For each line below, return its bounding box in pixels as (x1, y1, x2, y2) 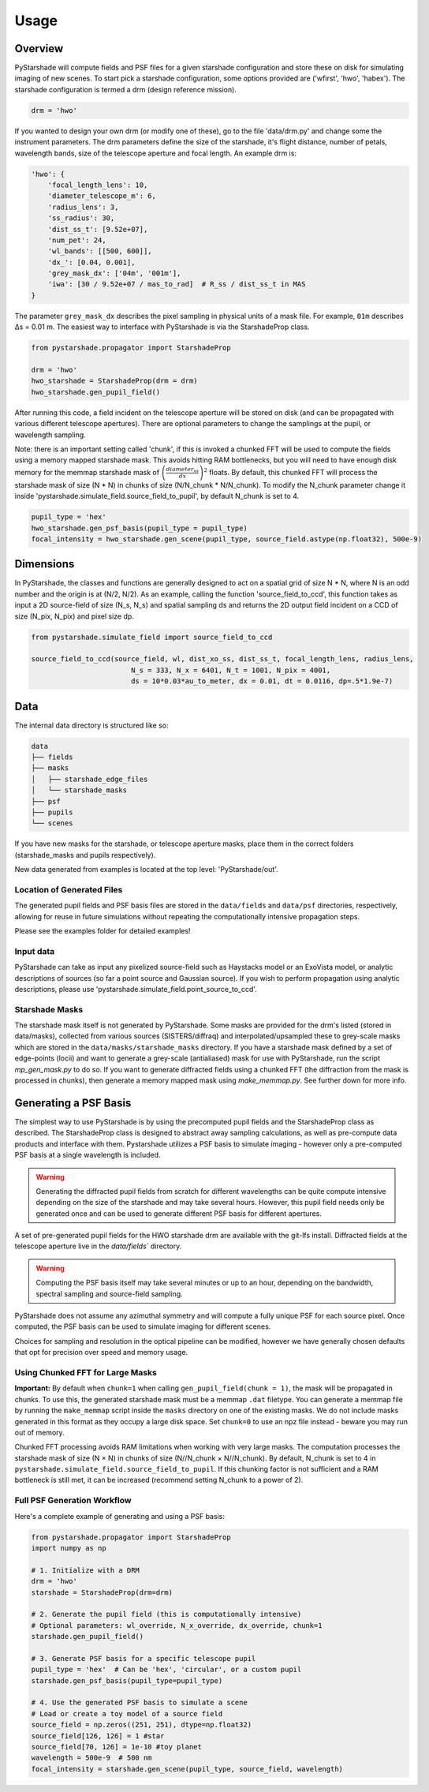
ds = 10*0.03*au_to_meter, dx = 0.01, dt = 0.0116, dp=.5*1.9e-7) (130, 677, 394, 686)
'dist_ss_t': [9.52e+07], (47, 225, 148, 234)
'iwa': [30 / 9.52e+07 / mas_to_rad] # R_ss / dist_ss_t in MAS (47, 280, 306, 289)
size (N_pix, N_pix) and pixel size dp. (14, 612, 134, 621)
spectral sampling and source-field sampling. (35, 1289, 183, 1298)
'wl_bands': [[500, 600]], (47, 247, 153, 256)
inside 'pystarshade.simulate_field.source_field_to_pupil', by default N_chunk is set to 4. (14, 492, 300, 501)
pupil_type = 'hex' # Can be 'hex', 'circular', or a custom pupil (31, 1665, 302, 1674)
